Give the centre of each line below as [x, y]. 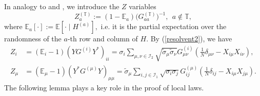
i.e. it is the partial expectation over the [164, 26]
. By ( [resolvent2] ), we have [189, 39]
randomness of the [33, 39]
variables [143, 6]
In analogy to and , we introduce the [62, 6]
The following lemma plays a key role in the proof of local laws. [104, 88]
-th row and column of [103, 39]
